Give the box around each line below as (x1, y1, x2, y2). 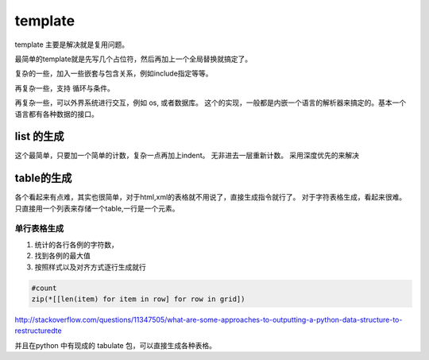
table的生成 (14, 172, 72, 185)
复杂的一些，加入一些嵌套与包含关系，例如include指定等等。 (14, 68, 214, 79)
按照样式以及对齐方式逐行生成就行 (34, 262, 146, 272)
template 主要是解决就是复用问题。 (14, 40, 129, 49)
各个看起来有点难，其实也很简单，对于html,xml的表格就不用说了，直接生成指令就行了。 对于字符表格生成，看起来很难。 (14, 192, 407, 202)
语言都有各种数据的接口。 (14, 109, 99, 118)
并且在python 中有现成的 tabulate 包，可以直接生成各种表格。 (14, 340, 216, 350)
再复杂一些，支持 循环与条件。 (14, 83, 114, 93)
